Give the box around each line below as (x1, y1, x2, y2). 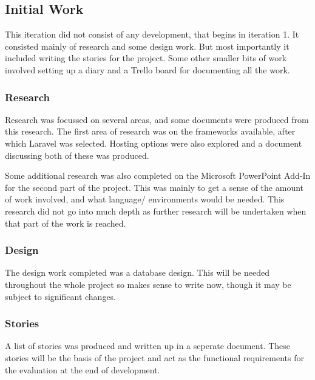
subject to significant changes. (5, 290, 117, 302)
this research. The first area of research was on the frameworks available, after (5, 125, 296, 138)
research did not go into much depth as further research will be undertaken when (5, 204, 307, 217)
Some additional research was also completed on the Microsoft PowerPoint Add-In (5, 169, 311, 182)
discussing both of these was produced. (5, 148, 149, 161)
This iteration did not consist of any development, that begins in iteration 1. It (5, 28, 299, 41)
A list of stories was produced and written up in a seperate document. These (5, 339, 290, 352)
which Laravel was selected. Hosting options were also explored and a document (5, 136, 302, 149)
